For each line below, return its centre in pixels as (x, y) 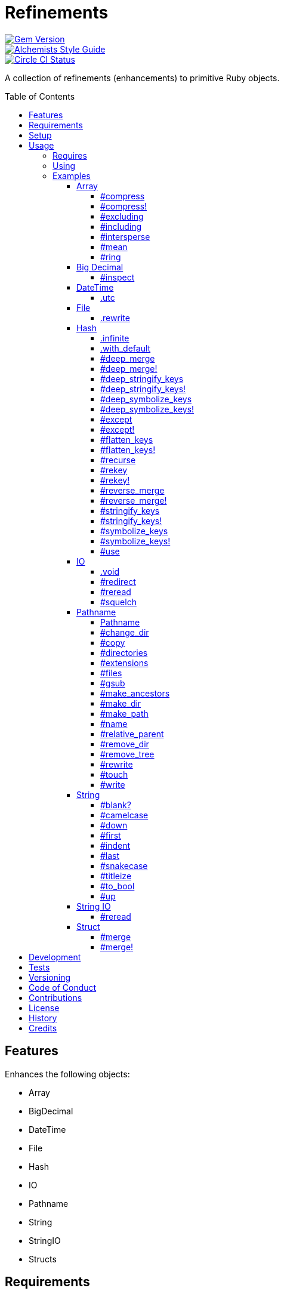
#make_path (124, 713)
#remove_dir (125, 744)
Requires (70, 155)
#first (111, 835)
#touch (114, 774)
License (44, 1008)
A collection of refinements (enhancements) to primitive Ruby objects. (142, 78)
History (43, 1018)
